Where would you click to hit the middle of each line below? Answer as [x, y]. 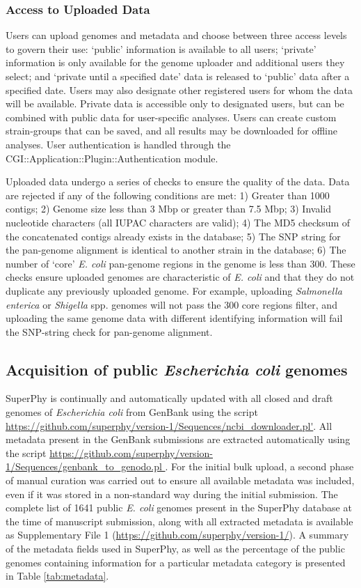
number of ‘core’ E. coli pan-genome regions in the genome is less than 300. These [180, 263]
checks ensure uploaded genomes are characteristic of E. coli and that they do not [180, 277]
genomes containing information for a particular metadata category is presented [176, 562]
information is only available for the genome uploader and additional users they [175, 62]
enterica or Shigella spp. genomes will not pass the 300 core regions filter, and [171, 304]
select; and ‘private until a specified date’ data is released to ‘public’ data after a [178, 76]
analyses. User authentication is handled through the [118, 144]
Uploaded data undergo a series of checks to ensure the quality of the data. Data [178, 181]
